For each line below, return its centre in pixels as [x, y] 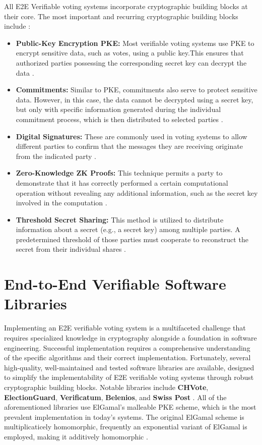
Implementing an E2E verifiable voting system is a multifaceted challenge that [125, 328]
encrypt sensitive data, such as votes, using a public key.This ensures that [130, 53]
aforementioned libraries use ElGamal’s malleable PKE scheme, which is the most [130, 407]
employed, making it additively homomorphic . [76, 436]
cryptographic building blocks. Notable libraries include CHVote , [106, 387]
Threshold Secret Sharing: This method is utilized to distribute [120, 219]
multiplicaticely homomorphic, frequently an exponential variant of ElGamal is [126, 427]
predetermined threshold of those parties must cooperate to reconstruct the [132, 239]
